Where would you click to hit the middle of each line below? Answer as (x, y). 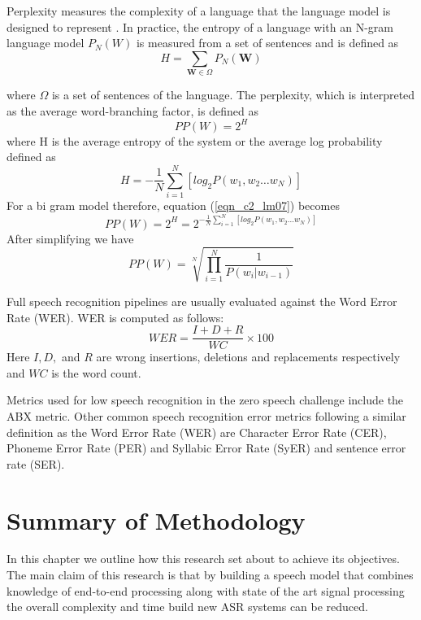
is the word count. (96, 372)
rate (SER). (36, 463)
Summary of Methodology (156, 520)
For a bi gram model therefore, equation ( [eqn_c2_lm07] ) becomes (173, 205)
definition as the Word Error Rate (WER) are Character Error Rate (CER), (197, 432)
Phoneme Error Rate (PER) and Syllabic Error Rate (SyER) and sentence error (206, 448)
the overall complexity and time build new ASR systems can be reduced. (187, 607)
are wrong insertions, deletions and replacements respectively (248, 357)
